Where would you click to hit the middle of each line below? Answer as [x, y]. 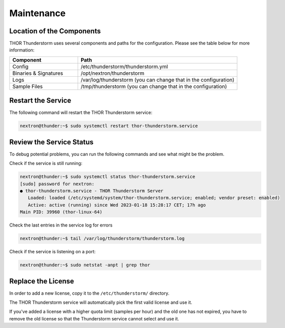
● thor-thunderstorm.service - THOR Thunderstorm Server [92, 191]
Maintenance [38, 13]
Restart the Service [40, 101]
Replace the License [42, 281]
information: [22, 50]
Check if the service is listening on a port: [52, 252]
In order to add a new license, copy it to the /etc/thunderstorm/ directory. [89, 293]
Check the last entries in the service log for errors [61, 225]
